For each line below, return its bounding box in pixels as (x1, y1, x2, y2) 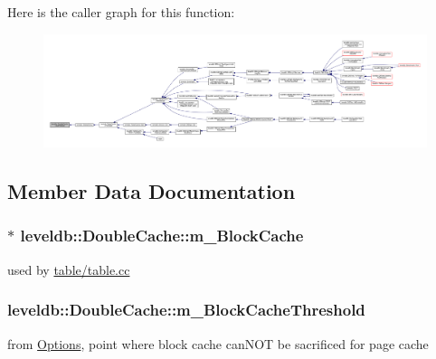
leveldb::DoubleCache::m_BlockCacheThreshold (7, 298, 365, 321)
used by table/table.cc (7, 260, 130, 279)
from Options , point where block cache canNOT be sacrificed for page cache (7, 334, 429, 353)
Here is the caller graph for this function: (7, 3, 235, 21)
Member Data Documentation (7, 177, 296, 205)
